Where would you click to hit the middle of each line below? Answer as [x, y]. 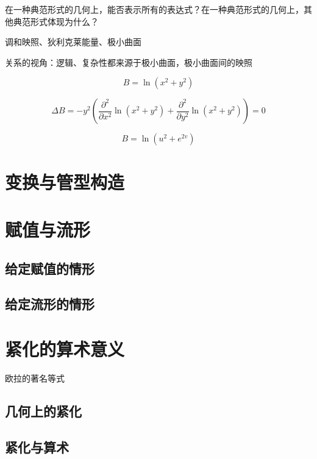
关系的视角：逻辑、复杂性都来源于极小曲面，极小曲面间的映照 [129, 62]
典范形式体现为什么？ [56, 21]
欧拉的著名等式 [35, 378]
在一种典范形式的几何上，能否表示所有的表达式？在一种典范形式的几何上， [154, 9]
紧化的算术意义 [65, 348]
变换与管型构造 [65, 181]
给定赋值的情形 [50, 268]
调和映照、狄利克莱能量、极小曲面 [73, 42]
